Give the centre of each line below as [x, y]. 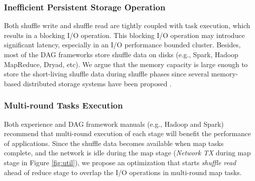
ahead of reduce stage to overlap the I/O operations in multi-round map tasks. [123, 172]
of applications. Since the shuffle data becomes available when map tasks [114, 143]
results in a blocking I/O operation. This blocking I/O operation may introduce [125, 35]
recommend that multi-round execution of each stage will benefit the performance [127, 133]
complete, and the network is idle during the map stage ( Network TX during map [127, 153]
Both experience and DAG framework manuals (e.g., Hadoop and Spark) [114, 124]
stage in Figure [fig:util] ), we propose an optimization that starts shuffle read [120, 162]
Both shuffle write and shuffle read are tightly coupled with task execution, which [127, 25]
